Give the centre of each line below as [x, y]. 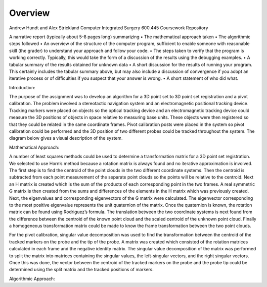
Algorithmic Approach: [32, 279]
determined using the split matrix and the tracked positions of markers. [81, 270]
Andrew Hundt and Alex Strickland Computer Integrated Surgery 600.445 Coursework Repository [109, 28]
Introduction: [22, 87]
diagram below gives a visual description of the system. [66, 138]
